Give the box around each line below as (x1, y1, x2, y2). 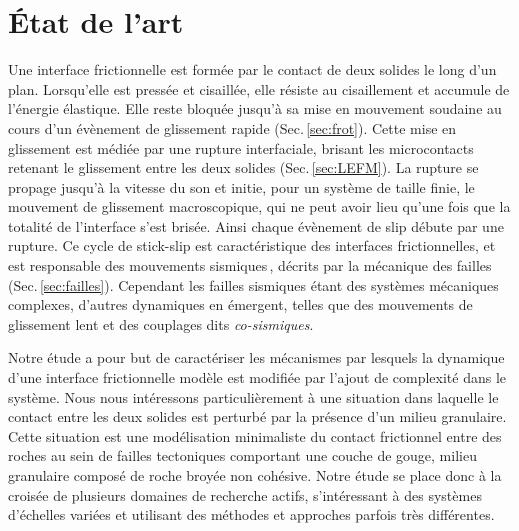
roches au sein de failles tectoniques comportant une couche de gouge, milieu (8, 445, 477, 466)
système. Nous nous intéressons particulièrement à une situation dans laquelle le (8, 386, 499, 407)
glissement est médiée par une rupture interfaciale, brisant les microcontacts (8, 137, 474, 158)
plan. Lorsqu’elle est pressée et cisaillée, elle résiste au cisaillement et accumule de (8, 78, 510, 99)
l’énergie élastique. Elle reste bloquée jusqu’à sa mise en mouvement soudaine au (8, 98, 502, 119)
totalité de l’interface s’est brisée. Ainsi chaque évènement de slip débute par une (8, 215, 504, 236)
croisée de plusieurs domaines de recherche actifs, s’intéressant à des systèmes (8, 484, 482, 505)
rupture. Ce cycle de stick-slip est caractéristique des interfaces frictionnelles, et (8, 235, 496, 256)
